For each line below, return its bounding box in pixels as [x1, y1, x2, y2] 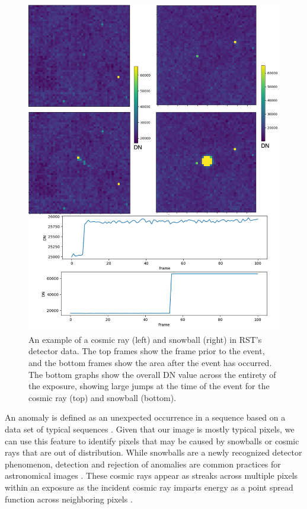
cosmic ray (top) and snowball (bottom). [28, 391, 177, 403]
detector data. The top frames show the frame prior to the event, [28, 345, 265, 357]
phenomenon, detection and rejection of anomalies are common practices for [5, 457, 281, 470]
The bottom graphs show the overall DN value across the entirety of [28, 368, 276, 380]
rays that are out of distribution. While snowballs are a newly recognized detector [5, 446, 302, 459]
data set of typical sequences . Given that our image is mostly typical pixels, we [5, 423, 295, 435]
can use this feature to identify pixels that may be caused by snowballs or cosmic [5, 434, 299, 447]
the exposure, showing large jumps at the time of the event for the [28, 380, 270, 392]
